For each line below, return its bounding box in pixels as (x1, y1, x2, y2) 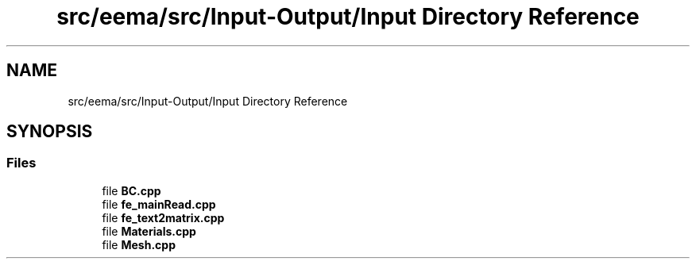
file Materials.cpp (102, 224, 196, 238)
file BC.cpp (102, 183, 161, 198)
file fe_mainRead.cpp (102, 197, 216, 211)
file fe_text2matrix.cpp (102, 210, 225, 225)
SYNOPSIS (6, 121, 93, 142)
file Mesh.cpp (102, 237, 176, 252)
